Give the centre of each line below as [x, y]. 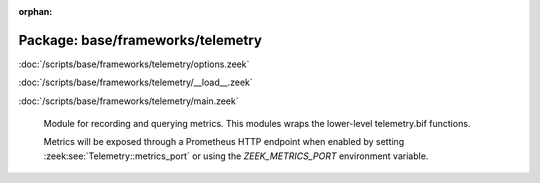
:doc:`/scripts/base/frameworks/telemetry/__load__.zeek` [136, 82]
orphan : [35, 11]
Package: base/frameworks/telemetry [140, 40]
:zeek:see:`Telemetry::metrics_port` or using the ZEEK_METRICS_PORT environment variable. [236, 156]
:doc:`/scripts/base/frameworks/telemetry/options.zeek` [134, 64]
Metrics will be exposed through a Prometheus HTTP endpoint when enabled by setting [224, 142]
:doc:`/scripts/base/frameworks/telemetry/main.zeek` [128, 101]
